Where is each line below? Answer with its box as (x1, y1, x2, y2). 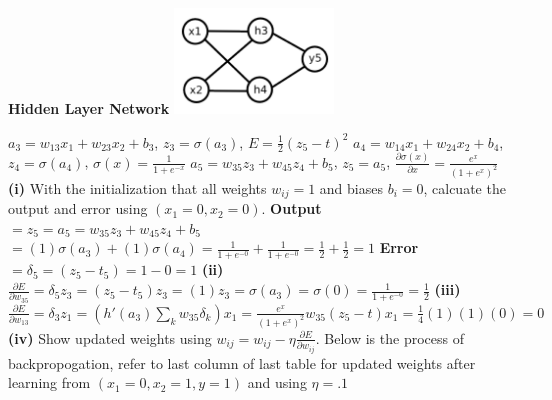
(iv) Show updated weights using (8, 327, 212, 348)
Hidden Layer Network (8, 98, 170, 118)
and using (247, 372, 307, 393)
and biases (319, 177, 383, 198)
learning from (8, 372, 91, 393)
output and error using (8, 198, 148, 219)
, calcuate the (423, 177, 506, 198)
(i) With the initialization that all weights (8, 177, 267, 198)
